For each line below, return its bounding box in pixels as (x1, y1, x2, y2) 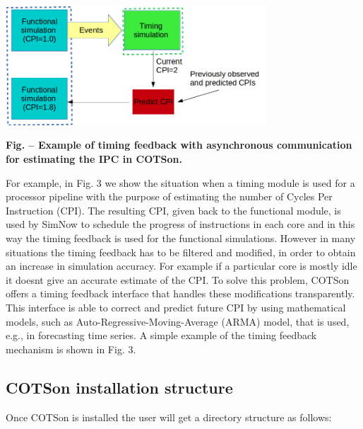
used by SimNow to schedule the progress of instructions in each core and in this (6, 217, 355, 231)
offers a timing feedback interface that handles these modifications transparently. (6, 286, 355, 301)
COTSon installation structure (6, 376, 233, 398)
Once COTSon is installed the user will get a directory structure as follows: (6, 409, 332, 424)
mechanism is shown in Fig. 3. (6, 341, 136, 356)
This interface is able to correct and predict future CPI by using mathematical (6, 299, 346, 314)
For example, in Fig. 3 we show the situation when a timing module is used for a (6, 175, 355, 190)
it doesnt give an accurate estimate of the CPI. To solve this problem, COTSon (6, 272, 350, 287)
